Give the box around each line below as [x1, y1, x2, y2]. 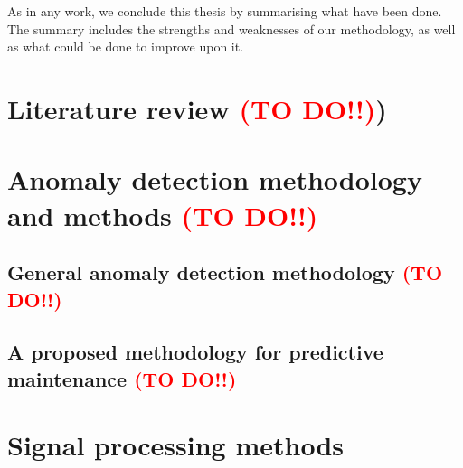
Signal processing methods [7, 426, 345, 463]
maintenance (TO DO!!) [7, 364, 237, 392]
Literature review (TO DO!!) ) [7, 89, 387, 126]
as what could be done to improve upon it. [7, 37, 244, 56]
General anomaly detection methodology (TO [7, 258, 443, 286]
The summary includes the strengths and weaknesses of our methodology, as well [7, 19, 456, 38]
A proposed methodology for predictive [7, 338, 383, 366]
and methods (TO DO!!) [7, 196, 318, 233]
